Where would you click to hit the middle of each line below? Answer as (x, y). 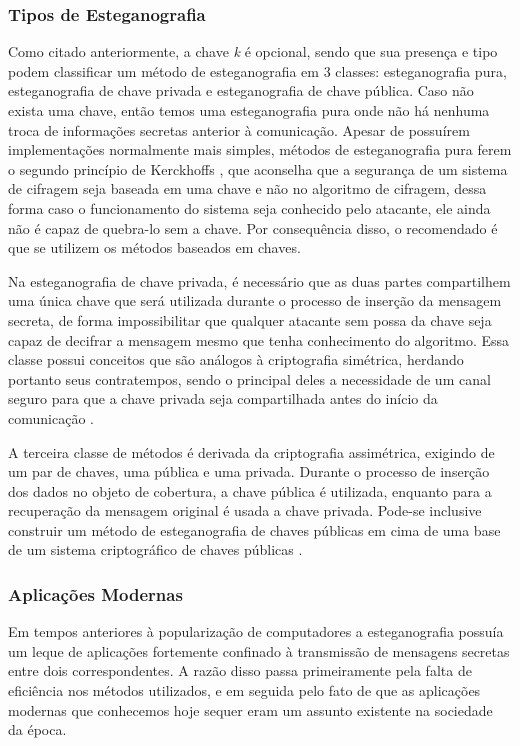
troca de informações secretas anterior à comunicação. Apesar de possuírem (239, 129)
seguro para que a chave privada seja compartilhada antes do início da (223, 398)
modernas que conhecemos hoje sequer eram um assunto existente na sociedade (250, 709)
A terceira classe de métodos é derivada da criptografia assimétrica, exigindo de (251, 451)
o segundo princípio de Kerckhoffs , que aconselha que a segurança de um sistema (258, 168)
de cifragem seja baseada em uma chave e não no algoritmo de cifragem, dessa (247, 188)
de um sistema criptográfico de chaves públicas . (155, 549)
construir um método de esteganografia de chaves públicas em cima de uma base (254, 529)
